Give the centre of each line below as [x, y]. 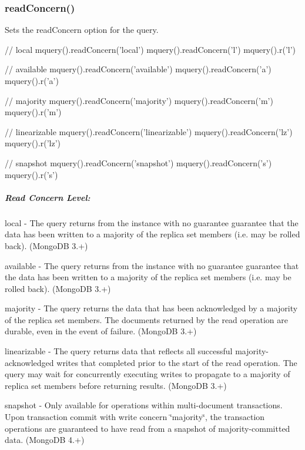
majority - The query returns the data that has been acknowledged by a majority [151, 308]
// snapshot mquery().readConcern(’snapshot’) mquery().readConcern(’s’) [138, 162]
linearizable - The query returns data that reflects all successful [119, 351]
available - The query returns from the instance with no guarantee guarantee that [152, 265]
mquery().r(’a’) [32, 80]
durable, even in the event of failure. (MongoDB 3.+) [101, 331]
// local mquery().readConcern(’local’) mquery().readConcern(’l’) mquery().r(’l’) [150, 49]
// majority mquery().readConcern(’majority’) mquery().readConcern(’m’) [139, 100]
